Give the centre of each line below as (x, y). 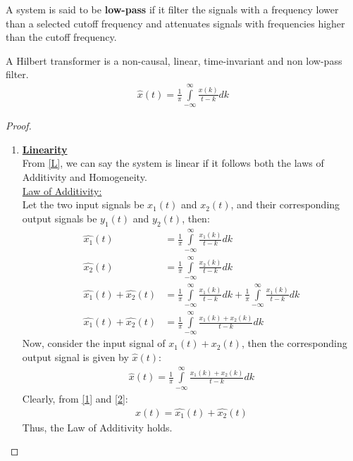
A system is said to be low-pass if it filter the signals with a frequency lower (172, 9)
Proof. (19, 126)
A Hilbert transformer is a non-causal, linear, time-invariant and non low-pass (174, 60)
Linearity (45, 149)
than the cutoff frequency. (61, 37)
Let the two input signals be (83, 204)
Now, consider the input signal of (94, 343)
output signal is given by (75, 357)
